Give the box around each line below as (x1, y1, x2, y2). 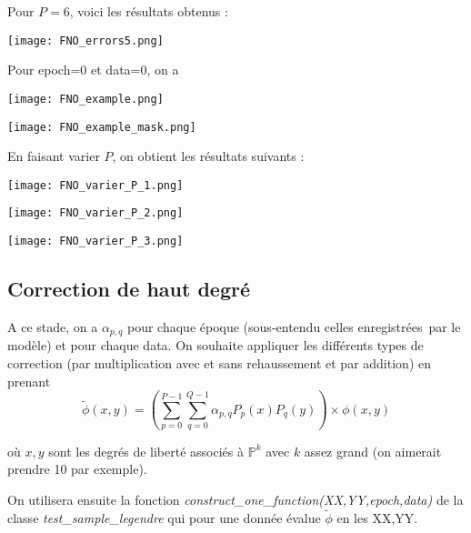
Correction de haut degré (7, 275, 250, 303)
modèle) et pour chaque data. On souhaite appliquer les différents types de (7, 336, 424, 355)
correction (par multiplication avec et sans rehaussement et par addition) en (7, 353, 431, 372)
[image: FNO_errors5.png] (7, 34, 164, 47)
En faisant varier (7, 146, 100, 166)
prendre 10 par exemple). (7, 459, 147, 478)
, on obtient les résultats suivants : (112, 146, 305, 166)
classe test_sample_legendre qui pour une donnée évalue (7, 508, 321, 527)
